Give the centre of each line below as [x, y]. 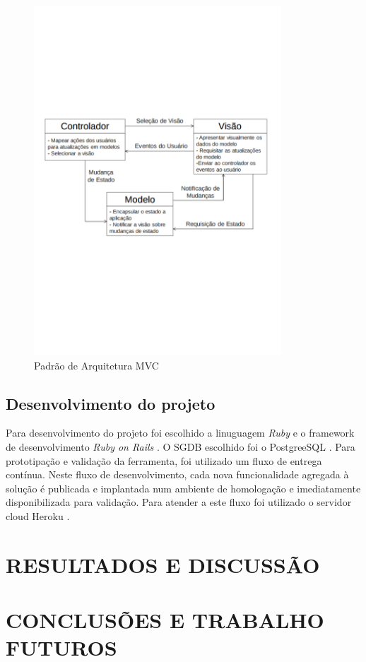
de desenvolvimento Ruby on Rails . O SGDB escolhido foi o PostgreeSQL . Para [181, 447]
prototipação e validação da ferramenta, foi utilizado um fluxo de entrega [164, 460]
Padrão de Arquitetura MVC [96, 365]
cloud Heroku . [38, 515]
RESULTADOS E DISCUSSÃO [163, 564]
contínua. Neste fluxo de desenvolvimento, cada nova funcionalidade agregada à [177, 474]
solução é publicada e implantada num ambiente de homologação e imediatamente [183, 488]
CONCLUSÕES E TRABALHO [165, 620]
